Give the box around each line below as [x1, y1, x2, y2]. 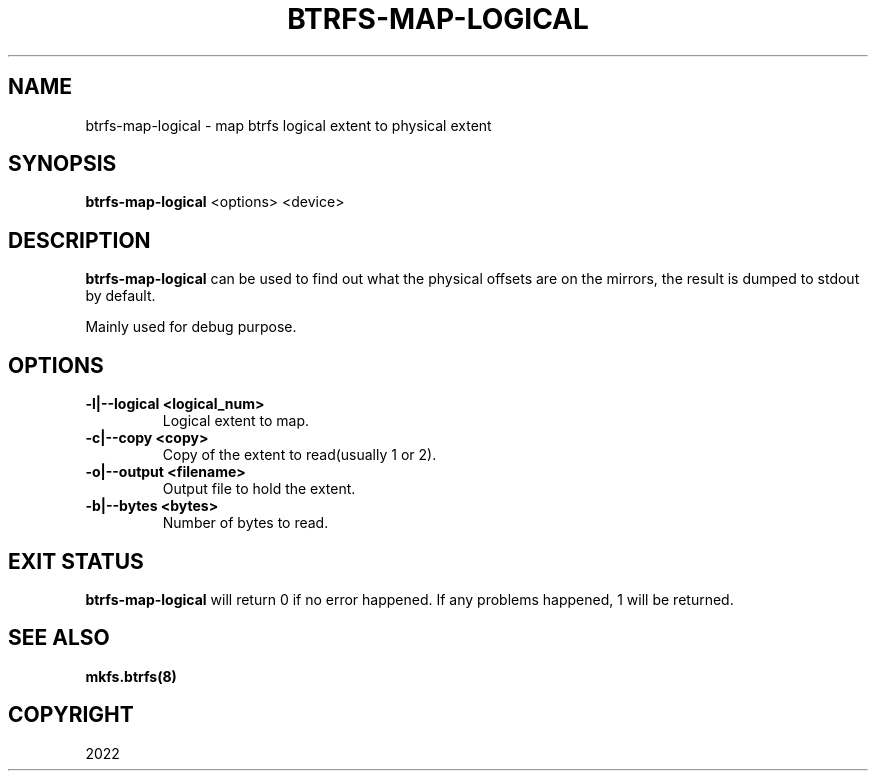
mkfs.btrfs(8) [85, 667, 177, 685]
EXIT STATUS [8, 548, 144, 574]
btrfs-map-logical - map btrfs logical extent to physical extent [85, 116, 492, 134]
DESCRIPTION [8, 227, 151, 253]
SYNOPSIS [8, 151, 117, 177]
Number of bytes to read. [162, 514, 329, 532]
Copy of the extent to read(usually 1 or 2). [162, 446, 437, 464]
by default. [85, 287, 156, 305]
